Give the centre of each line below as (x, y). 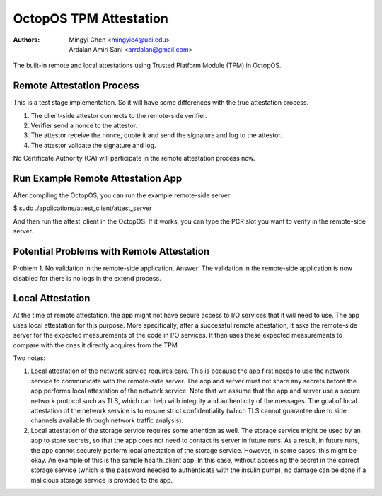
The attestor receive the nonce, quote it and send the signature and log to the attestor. (156, 135)
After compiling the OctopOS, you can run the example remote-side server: (123, 195)
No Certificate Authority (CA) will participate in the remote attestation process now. (134, 158)
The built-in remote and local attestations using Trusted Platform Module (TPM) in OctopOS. (147, 65)
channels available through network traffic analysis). (107, 420)
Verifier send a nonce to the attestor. (84, 126)
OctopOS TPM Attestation (91, 18)
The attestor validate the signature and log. (93, 145)
